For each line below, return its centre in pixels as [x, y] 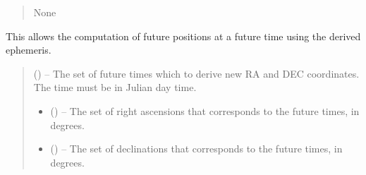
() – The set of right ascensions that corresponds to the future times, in [205, 110]
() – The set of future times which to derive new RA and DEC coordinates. [196, 73]
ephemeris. [29, 50]
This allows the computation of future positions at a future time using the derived [183, 36]
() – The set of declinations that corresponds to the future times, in [196, 149]
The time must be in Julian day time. [115, 87]
